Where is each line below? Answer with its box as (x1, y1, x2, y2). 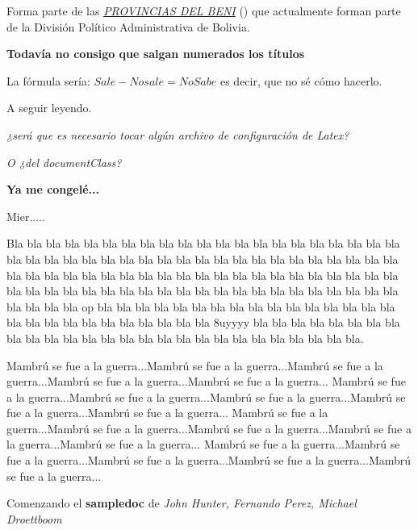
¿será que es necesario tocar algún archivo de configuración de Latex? (6, 126, 349, 143)
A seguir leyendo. (6, 99, 92, 116)
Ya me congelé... (6, 181, 99, 198)
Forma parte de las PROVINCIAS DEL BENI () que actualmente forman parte (6, 2, 401, 19)
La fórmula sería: (6, 72, 90, 89)
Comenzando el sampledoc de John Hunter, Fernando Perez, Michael (6, 495, 357, 511)
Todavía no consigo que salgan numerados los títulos (6, 45, 305, 62)
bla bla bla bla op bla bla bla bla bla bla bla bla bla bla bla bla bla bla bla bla (6, 298, 395, 315)
